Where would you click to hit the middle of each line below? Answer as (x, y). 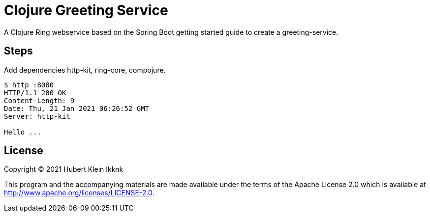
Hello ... (23, 132)
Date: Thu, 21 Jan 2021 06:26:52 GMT (77, 108)
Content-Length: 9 (39, 100)
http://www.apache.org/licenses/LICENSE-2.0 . (79, 193)
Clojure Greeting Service (86, 10)
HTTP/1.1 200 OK (35, 93)
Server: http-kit (37, 116)
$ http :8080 (29, 85)
